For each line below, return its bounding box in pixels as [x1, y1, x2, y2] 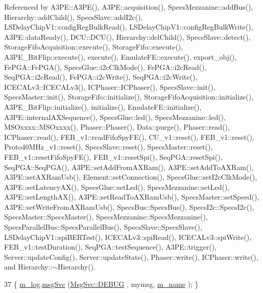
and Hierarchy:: [4, 261, 53, 272]
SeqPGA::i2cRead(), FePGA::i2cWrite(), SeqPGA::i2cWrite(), [4, 71, 198, 82]
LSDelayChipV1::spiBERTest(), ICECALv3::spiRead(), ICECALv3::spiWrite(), [4, 231, 252, 242]
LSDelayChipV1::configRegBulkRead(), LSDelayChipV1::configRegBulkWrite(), [4, 21, 253, 32]
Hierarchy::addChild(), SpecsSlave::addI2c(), [4, 11, 143, 22]
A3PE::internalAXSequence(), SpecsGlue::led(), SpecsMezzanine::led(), [4, 111, 226, 122]
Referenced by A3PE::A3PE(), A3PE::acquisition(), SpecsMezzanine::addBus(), [4, 2, 253, 12]
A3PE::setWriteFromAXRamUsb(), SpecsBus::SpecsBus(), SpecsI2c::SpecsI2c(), [4, 201, 254, 212]
